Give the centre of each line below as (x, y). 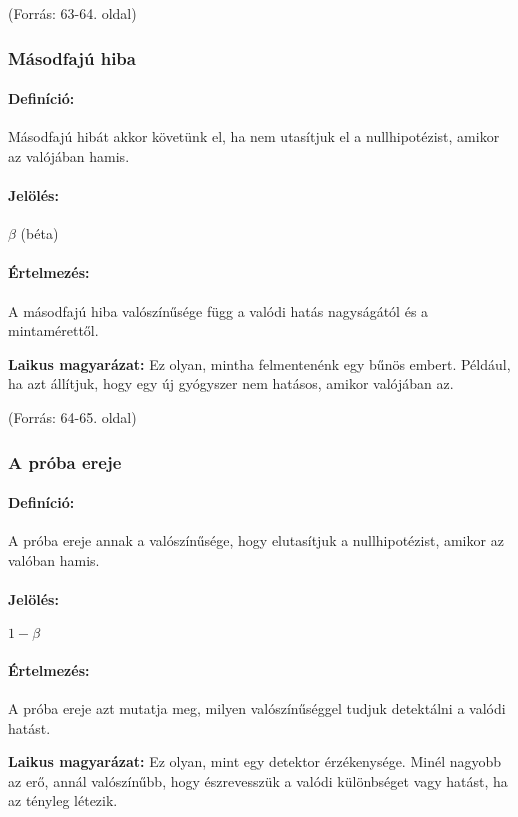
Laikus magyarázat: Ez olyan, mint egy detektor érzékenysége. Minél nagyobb (255, 761)
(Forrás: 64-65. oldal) (72, 416)
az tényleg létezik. (63, 800)
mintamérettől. (53, 330)
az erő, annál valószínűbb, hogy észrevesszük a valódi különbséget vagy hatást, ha (258, 780)
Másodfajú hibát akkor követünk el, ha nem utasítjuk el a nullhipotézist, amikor (254, 136)
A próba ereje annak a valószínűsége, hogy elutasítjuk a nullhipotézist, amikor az (256, 540)
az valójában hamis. (69, 155)
